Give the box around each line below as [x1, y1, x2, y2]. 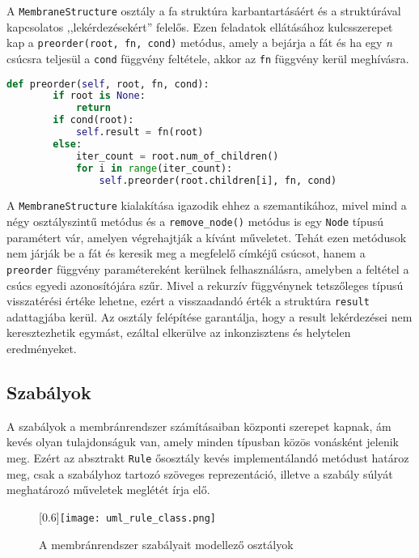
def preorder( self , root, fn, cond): [6, 78, 209, 90]
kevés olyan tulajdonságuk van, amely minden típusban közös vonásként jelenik [6, 433, 399, 450]
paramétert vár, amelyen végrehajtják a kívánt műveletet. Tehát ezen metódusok [6, 228, 407, 245]
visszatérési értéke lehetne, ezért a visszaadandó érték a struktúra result [6, 292, 370, 309]
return [75, 102, 111, 114]
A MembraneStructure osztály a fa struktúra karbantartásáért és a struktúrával [6, 2, 401, 19]
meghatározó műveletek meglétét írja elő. [6, 481, 210, 498]
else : [53, 138, 83, 150]
